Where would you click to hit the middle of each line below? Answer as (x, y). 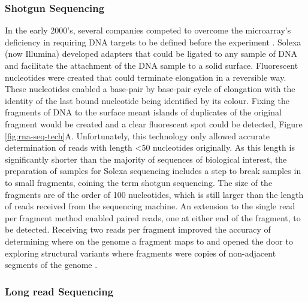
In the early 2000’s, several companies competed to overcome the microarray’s (148, 30)
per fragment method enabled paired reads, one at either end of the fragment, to (153, 217)
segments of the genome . (51, 265)
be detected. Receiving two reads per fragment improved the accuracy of (138, 229)
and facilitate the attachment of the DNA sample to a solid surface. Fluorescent (152, 65)
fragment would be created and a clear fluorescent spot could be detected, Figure (154, 123)
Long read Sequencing (59, 291)
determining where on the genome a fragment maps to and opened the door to (149, 241)
